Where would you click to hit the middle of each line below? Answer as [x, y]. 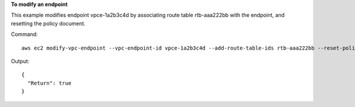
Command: [24, 34]
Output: [20, 61]
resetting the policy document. [48, 23]
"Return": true [49, 83]
